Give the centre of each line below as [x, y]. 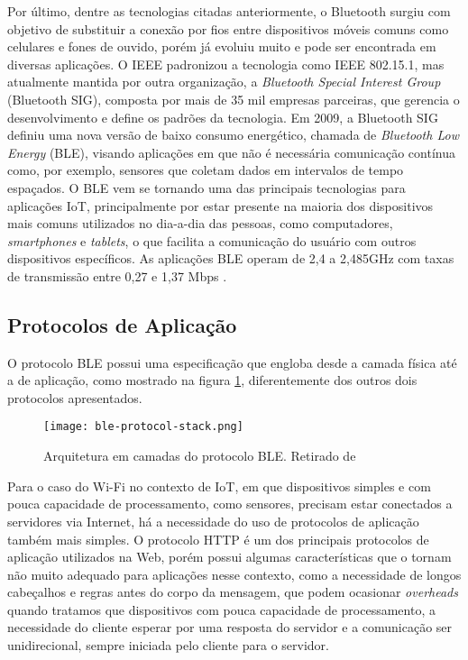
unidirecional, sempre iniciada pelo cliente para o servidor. [168, 645]
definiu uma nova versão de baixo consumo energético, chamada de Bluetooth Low [233, 135]
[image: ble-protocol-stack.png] [143, 427]
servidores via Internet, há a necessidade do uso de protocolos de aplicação [213, 521]
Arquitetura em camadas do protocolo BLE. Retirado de [200, 456]
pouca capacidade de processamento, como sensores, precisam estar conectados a [230, 504]
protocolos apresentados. [75, 397]
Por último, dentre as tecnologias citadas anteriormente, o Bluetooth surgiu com [229, 11]
